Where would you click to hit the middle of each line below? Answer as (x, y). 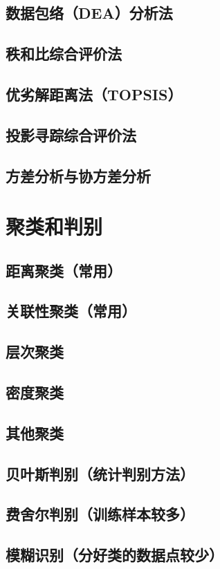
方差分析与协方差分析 (78, 175)
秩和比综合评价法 (64, 54)
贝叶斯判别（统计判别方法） (100, 473)
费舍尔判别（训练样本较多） (100, 514)
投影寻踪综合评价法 (71, 134)
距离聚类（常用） (64, 270)
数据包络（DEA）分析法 (89, 13)
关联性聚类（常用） (71, 311)
